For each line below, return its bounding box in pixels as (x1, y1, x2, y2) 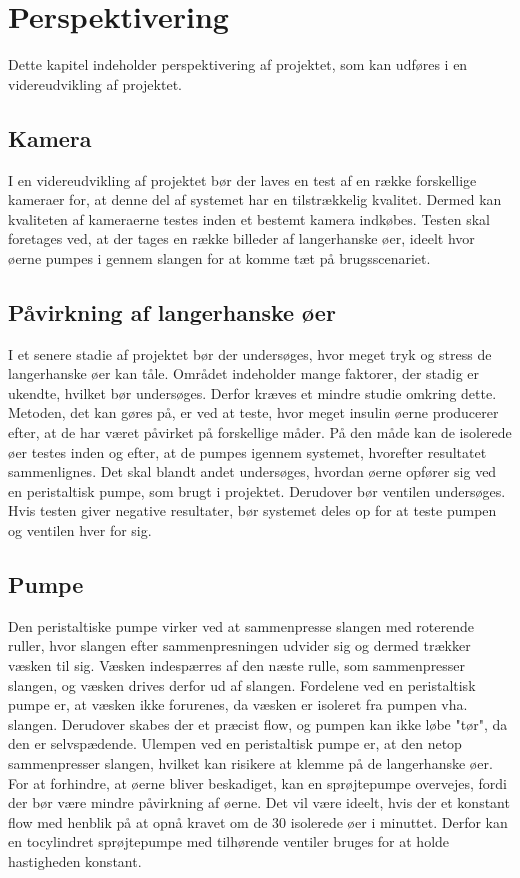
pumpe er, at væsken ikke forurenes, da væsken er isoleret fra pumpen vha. (8, 694, 468, 715)
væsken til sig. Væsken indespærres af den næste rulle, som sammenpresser (8, 655, 466, 676)
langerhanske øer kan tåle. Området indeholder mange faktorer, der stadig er (8, 363, 480, 384)
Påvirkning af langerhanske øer (8, 296, 336, 327)
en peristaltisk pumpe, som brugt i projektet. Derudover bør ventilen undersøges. (8, 480, 506, 501)
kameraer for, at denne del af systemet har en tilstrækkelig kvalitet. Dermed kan (8, 189, 502, 210)
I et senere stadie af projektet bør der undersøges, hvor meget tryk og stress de (8, 343, 492, 364)
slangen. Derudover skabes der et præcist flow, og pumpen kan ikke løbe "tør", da (8, 713, 508, 734)
